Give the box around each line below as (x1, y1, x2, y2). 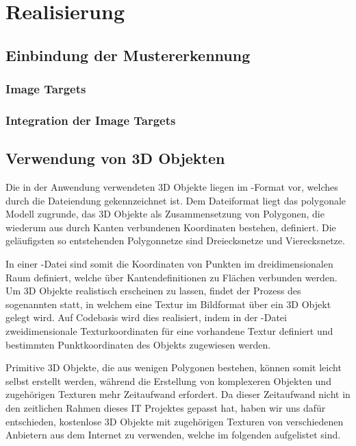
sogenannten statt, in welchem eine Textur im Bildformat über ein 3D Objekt (5, 296, 331, 311)
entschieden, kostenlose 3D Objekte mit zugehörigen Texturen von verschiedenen (5, 414, 344, 428)
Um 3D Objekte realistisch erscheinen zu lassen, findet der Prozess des (5, 283, 301, 298)
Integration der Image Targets (5, 111, 176, 128)
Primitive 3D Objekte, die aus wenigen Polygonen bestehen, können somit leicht (5, 360, 342, 375)
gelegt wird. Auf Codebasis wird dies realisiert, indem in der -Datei (5, 310, 287, 325)
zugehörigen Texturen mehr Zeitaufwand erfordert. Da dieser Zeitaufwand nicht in (5, 387, 351, 401)
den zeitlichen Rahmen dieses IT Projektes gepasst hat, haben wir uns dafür (5, 400, 326, 414)
